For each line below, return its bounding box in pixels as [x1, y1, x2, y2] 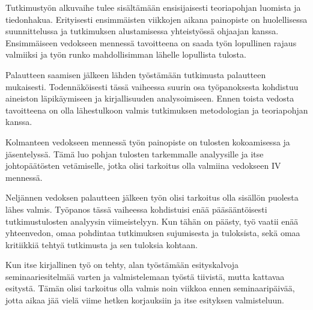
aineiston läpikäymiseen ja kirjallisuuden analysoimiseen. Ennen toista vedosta [5, 92, 294, 105]
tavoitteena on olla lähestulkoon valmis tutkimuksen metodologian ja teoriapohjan [5, 103, 308, 116]
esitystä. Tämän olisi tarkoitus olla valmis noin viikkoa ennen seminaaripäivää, [5, 282, 295, 294]
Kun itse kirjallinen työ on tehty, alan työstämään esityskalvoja [5, 258, 239, 271]
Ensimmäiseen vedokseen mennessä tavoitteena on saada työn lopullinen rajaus [5, 36, 297, 49]
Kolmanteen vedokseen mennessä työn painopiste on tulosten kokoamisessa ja [5, 135, 290, 148]
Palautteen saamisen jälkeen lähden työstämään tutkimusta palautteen [5, 68, 266, 81]
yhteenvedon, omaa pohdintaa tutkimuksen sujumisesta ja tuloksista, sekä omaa [5, 226, 300, 239]
